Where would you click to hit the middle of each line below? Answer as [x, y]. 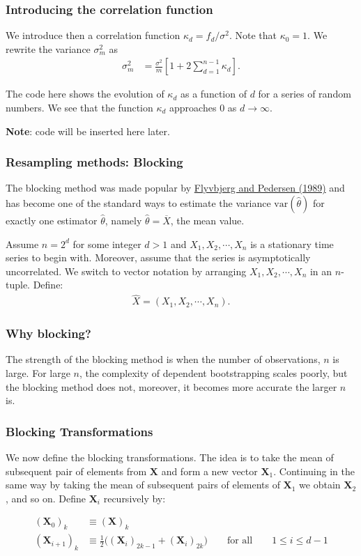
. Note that [253, 35]
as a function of [213, 94]
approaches [193, 108]
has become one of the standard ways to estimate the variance [138, 203]
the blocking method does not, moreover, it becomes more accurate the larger [171, 386]
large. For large [38, 373]
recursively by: [135, 498]
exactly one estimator [52, 221]
